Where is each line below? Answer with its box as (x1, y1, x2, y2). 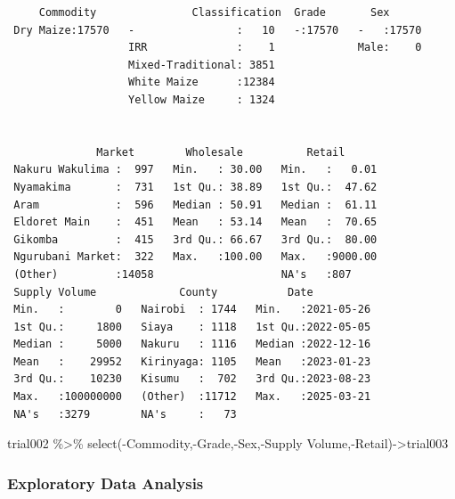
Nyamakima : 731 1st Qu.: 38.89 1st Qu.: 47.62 (13, 180, 378, 193)
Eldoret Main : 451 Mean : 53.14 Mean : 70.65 (13, 216, 378, 229)
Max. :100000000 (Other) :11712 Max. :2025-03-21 (13, 390, 371, 404)
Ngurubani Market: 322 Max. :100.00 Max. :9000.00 (13, 250, 378, 264)
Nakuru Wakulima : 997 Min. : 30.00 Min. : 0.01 (13, 163, 378, 176)
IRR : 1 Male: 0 (128, 41, 422, 54)
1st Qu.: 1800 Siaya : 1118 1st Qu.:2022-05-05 (13, 320, 371, 333)
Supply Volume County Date (13, 285, 313, 299)
